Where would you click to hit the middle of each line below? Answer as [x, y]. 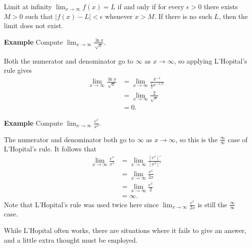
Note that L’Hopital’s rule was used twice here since [81, 204]
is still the [212, 204]
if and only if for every [151, 6]
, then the [233, 16]
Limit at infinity [28, 6]
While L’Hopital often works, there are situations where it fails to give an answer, [125, 230]
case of [237, 139]
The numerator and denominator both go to [70, 139]
